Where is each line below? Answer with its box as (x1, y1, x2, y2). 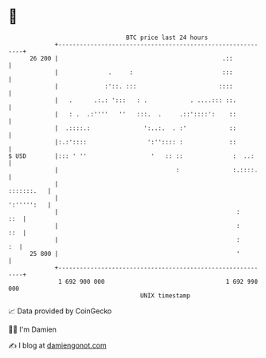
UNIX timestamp (139, 291, 191, 300)
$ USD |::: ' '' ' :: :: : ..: (8, 151, 255, 160)
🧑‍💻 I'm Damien (8, 325, 57, 334)
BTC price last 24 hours (126, 33, 209, 41)
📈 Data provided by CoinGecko (8, 306, 112, 316)
